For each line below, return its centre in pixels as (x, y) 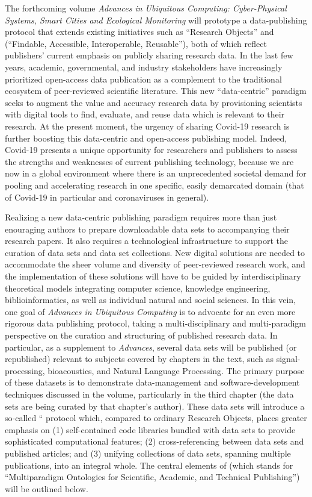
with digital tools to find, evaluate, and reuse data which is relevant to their (145, 114)
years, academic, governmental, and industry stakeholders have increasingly (144, 67)
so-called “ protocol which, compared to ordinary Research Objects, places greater (156, 418)
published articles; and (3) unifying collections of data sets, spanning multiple (148, 453)
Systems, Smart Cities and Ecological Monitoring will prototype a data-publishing (156, 20)
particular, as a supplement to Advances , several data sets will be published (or (151, 347)
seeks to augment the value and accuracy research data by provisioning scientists (154, 102)
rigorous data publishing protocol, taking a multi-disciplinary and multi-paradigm (156, 323)
